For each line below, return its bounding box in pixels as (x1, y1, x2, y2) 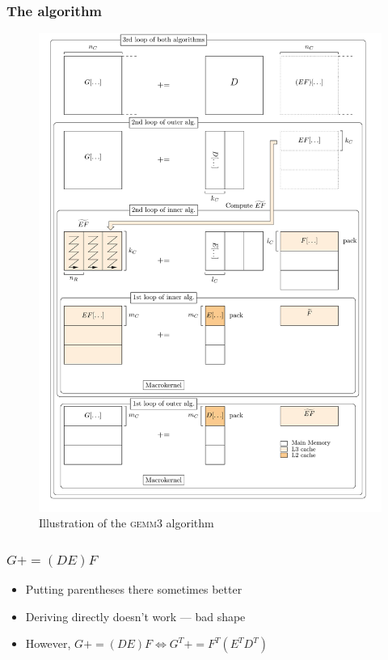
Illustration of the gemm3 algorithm (39, 514, 214, 531)
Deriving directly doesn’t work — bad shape (25, 607, 246, 624)
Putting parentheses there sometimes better (25, 581, 242, 598)
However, (25, 635, 71, 652)
